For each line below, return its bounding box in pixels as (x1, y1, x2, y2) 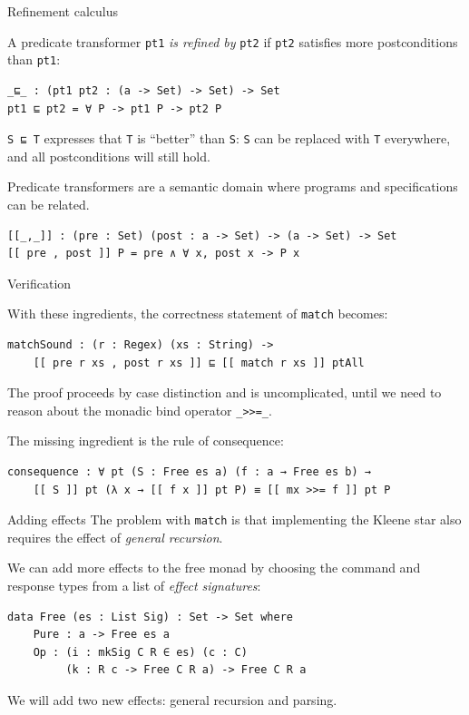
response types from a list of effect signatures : (7, 576, 261, 595)
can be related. (7, 194, 90, 213)
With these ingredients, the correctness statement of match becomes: (7, 304, 388, 323)
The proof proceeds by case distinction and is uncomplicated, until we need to (7, 383, 442, 402)
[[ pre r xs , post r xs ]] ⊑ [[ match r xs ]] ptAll (33, 356, 365, 369)
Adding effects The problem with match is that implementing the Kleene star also (7, 510, 462, 529)
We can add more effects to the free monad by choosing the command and (7, 558, 421, 577)
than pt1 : (7, 50, 61, 69)
